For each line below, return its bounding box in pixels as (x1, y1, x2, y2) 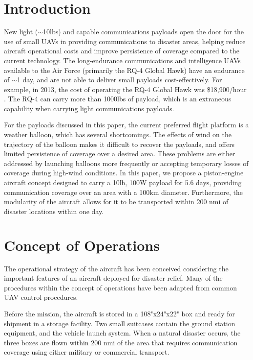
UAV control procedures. (4, 292, 78, 302)
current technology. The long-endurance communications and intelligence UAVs (4, 55, 241, 65)
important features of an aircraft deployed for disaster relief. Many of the (4, 273, 223, 283)
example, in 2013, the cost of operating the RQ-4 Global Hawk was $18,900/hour (4, 84, 247, 94)
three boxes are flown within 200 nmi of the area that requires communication (4, 337, 238, 347)
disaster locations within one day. (4, 206, 104, 216)
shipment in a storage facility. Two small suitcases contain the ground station (4, 318, 235, 328)
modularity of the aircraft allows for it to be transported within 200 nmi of (4, 196, 229, 207)
